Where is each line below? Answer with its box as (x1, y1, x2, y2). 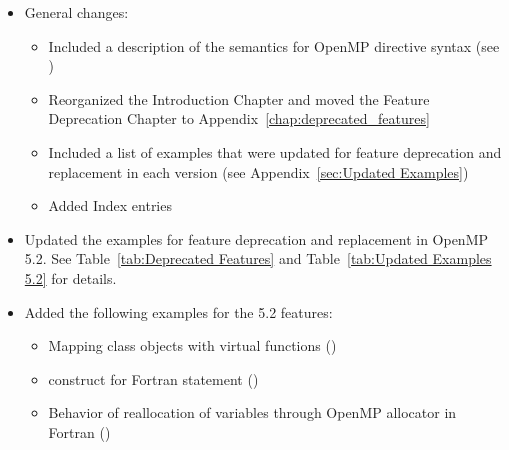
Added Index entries (48, 195, 172, 216)
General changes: (24, 2, 129, 22)
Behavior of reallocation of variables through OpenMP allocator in (48, 402, 457, 423)
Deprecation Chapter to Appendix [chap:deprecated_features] (48, 108, 430, 129)
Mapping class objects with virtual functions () (48, 335, 337, 356)
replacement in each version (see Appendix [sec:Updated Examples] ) (48, 161, 469, 182)
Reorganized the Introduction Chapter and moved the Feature (48, 88, 430, 109)
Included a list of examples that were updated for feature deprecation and (48, 141, 502, 162)
